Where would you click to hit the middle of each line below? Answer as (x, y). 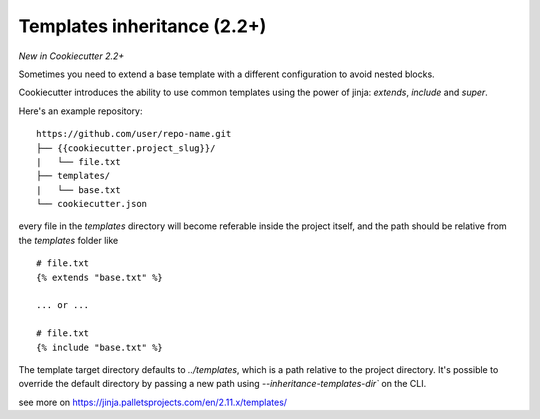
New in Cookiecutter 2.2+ (71, 56)
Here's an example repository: (81, 111)
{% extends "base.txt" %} (100, 277)
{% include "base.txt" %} (100, 347)
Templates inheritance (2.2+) (142, 26)
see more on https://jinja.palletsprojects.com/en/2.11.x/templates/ (153, 402)
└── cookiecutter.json (92, 204)
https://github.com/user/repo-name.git (134, 134)
